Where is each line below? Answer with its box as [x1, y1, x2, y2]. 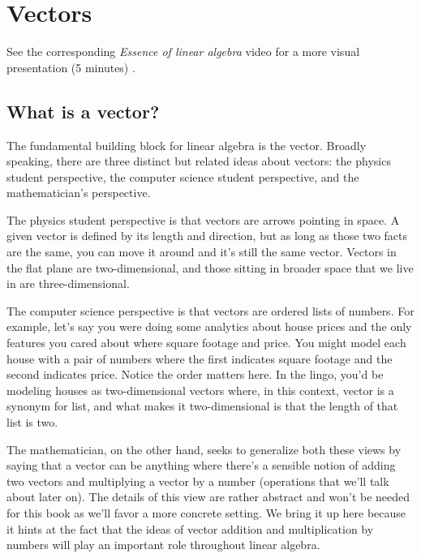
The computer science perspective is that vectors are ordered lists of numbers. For [6, 302, 415, 319]
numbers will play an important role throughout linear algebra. [6, 536, 320, 553]
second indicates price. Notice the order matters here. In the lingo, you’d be [6, 366, 384, 383]
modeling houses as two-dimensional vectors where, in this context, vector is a [6, 381, 394, 398]
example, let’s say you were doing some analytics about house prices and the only [6, 318, 412, 335]
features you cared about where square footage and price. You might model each [6, 334, 406, 351]
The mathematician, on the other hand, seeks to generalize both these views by [6, 440, 402, 457]
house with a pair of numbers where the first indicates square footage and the [6, 350, 393, 367]
